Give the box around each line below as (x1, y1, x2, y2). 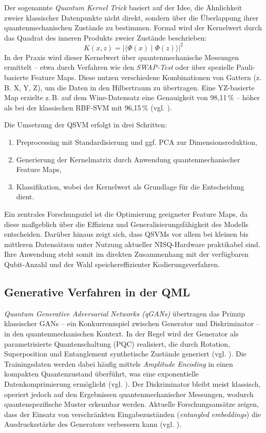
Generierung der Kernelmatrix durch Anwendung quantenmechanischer (16, 154, 240, 164)
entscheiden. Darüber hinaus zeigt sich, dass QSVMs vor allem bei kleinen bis (4, 229, 249, 239)
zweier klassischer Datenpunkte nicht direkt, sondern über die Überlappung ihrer (4, 12, 259, 23)
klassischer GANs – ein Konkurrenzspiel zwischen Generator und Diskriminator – (4, 318, 260, 329)
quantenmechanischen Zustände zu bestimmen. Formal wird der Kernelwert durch (4, 22, 262, 33)
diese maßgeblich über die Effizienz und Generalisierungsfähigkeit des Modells (4, 218, 249, 229)
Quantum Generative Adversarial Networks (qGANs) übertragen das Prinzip (4, 308, 245, 318)
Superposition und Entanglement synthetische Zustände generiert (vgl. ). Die (4, 348, 246, 359)
